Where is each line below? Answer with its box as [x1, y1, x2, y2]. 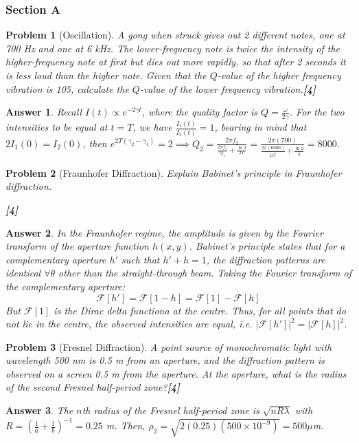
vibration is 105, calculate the [5, 81, 129, 96]
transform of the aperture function [5, 239, 149, 253]
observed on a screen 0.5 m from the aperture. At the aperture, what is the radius [5, 366, 347, 380]
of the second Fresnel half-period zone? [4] [5, 380, 180, 394]
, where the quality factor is [141, 105, 258, 119]
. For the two [289, 105, 345, 119]
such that [121, 252, 160, 266]
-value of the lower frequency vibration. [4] [139, 81, 316, 96]
